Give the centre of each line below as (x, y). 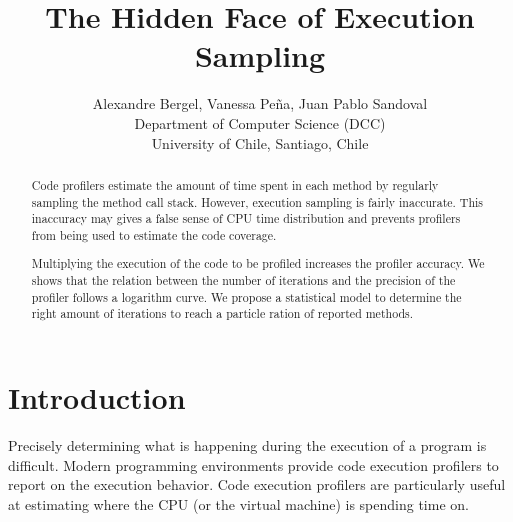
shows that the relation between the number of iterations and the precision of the (243, 280)
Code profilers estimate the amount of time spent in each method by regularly (235, 184)
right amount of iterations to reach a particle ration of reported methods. (222, 313)
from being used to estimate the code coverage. (154, 234)
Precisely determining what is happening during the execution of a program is (247, 444)
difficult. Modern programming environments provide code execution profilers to (253, 464)
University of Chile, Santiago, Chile (260, 142)
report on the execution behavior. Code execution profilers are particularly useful (257, 484)
